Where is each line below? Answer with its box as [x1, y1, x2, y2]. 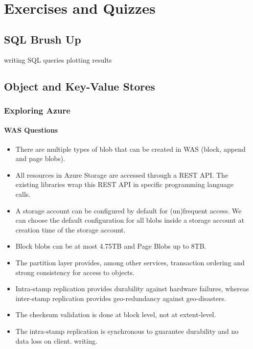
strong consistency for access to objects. [15, 267, 135, 277]
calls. [15, 188, 31, 199]
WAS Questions [4, 125, 58, 135]
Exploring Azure [4, 104, 70, 116]
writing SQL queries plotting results [4, 54, 112, 65]
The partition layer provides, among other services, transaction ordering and [15, 257, 245, 267]
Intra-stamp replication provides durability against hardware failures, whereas [15, 283, 249, 294]
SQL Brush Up [4, 31, 81, 47]
